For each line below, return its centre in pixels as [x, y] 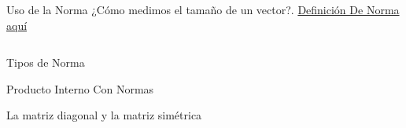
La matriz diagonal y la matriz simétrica [104, 115]
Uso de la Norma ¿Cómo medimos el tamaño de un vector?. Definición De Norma [203, 9]
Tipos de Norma [46, 62]
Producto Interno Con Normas [80, 88]
